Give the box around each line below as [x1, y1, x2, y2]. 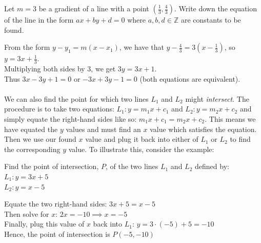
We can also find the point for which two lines [4, 93, 149, 104]
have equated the [4, 123, 58, 134]
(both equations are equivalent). [139, 73, 240, 84]
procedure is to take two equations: [4, 103, 114, 114]
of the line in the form [4, 14, 74, 25]
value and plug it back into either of [85, 134, 198, 144]
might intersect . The [185, 93, 249, 104]
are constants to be [180, 14, 241, 25]
